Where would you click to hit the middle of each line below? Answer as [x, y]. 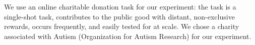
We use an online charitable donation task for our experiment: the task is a [120, 6]
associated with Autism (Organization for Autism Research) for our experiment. [128, 36]
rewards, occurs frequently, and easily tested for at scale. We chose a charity [122, 26]
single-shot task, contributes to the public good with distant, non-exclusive [119, 16]
